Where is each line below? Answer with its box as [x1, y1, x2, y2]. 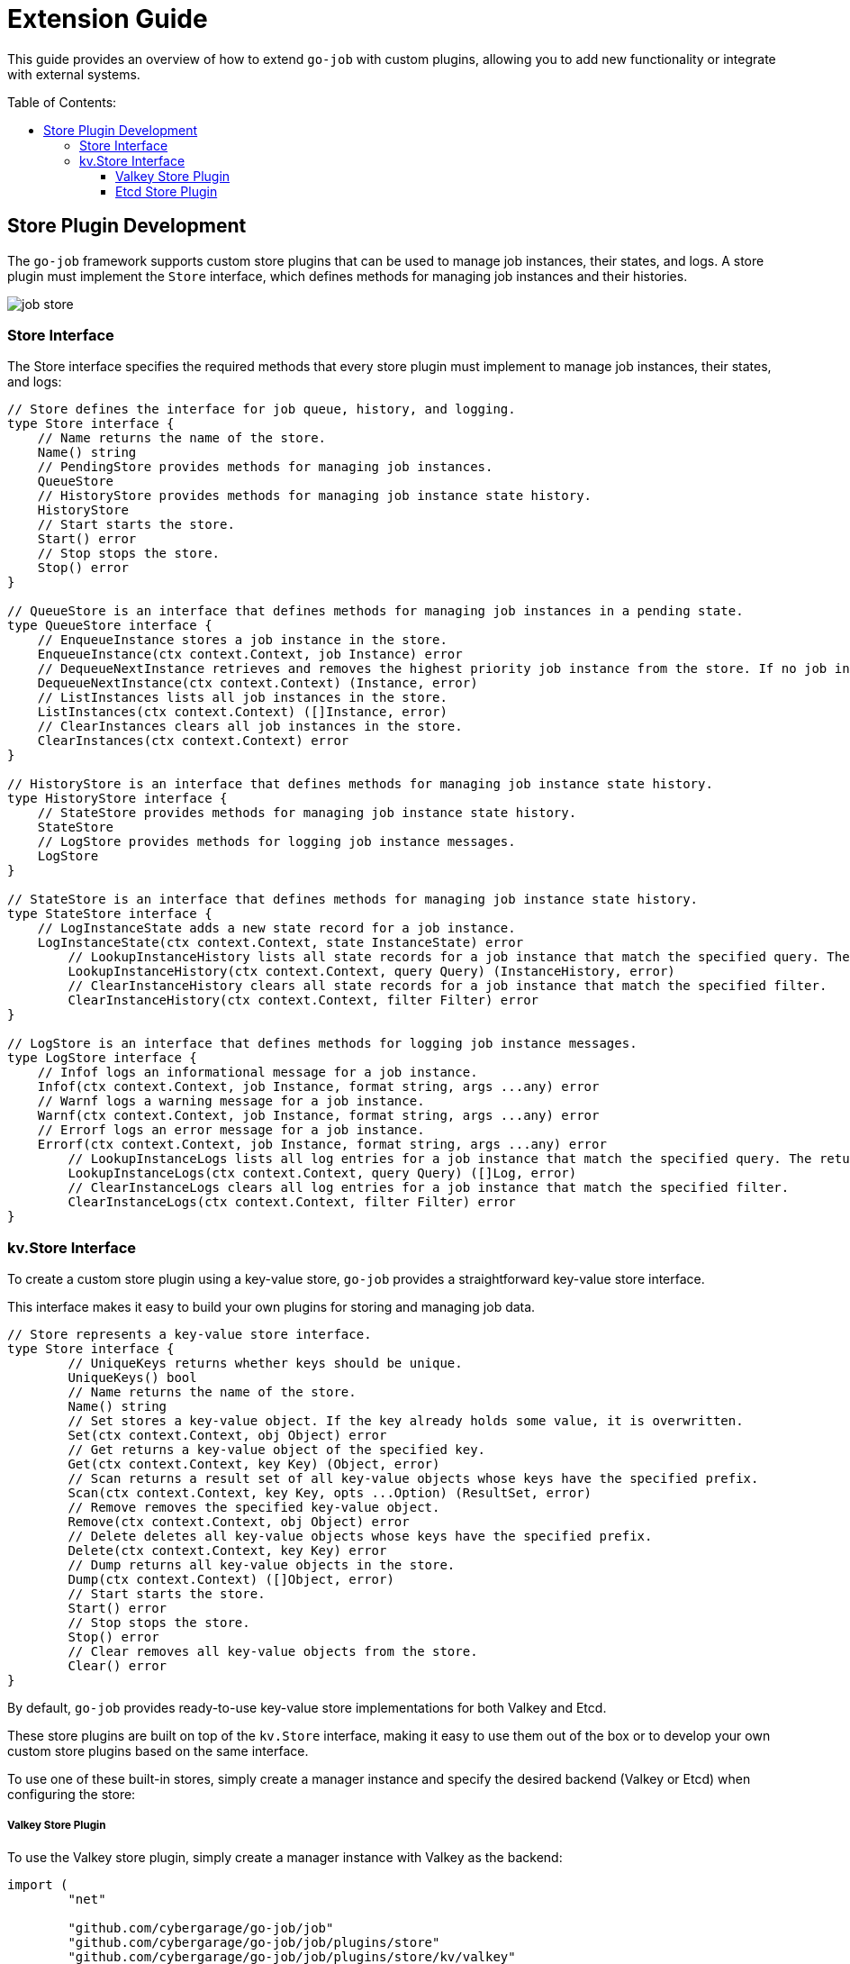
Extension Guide [7, 4, 208, 34]
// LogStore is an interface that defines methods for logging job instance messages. [7, 1036, 637, 1051]
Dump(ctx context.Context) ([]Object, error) [68, 1572, 394, 1587]
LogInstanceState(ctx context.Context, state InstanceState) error [37, 935, 524, 950]
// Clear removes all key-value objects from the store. [68, 1644, 478, 1659]
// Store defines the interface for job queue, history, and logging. [7, 402, 516, 417]
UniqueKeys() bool [68, 1370, 197, 1386]
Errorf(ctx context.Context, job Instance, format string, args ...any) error [37, 1137, 607, 1152]
